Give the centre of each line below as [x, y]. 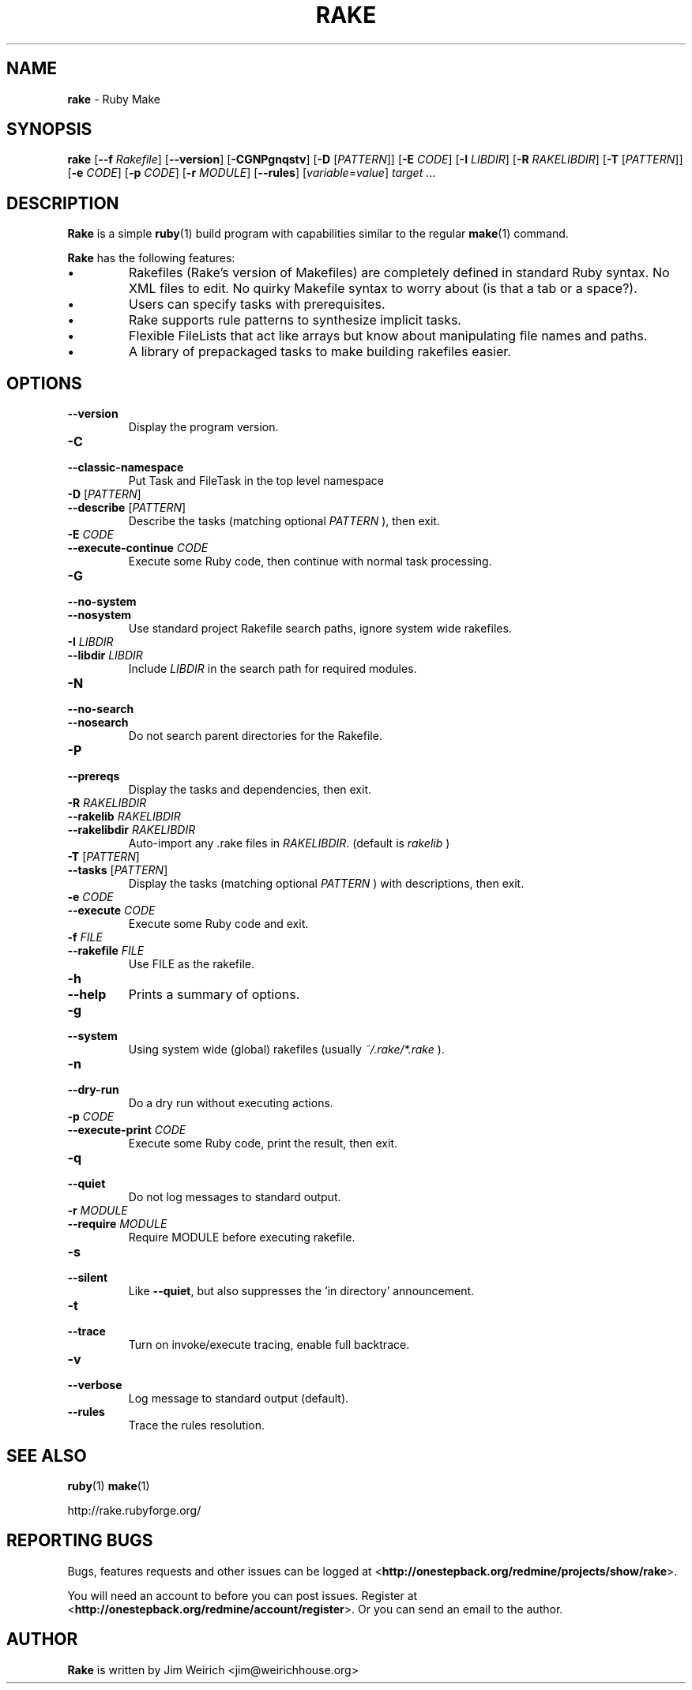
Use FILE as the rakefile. [191, 964]
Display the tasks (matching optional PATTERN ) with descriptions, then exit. [326, 884]
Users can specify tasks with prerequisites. [257, 304]
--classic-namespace [126, 468]
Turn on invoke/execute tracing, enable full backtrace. [269, 1345]
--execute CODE [111, 911]
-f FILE [85, 937]
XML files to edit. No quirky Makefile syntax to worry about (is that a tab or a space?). [383, 289]
